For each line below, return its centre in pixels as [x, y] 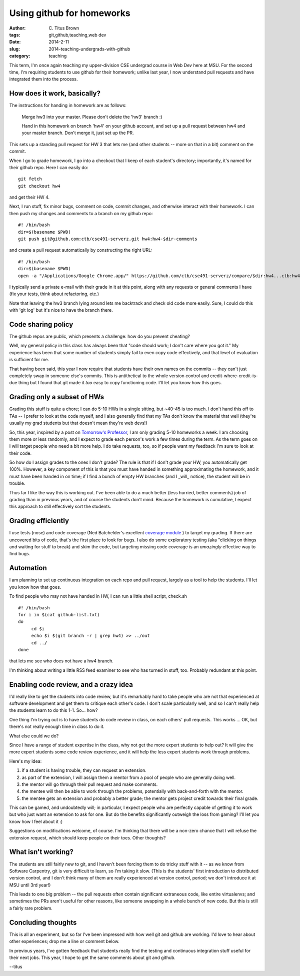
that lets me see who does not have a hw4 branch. [61, 661]
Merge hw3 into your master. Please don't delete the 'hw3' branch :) [92, 117]
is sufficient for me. [29, 360]
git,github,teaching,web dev [77, 35]
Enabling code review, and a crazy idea [71, 685]
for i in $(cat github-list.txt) [59, 615]
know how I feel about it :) [36, 821]
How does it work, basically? [55, 93]
